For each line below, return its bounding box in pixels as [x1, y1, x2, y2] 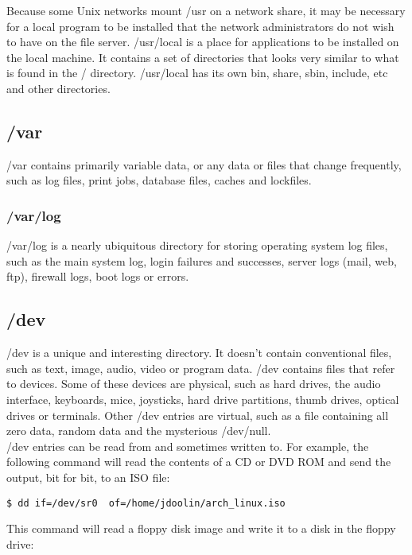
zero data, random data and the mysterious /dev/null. [6, 422, 271, 439]
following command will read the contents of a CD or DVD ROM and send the [6, 453, 391, 470]
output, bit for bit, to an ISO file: [6, 468, 170, 485]
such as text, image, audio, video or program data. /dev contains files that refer [6, 359, 395, 376]
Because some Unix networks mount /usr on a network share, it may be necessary [6, 2, 406, 18]
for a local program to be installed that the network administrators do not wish [6, 17, 395, 34]
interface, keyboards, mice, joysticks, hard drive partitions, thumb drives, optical [6, 390, 399, 407]
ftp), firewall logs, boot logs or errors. [6, 268, 189, 285]
